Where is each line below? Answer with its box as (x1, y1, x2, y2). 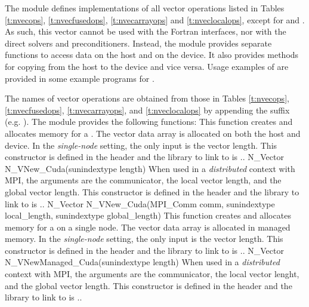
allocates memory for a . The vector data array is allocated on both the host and (5, 127, 301, 139)
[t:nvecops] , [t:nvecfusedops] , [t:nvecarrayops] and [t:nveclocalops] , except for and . (5, 13, 305, 26)
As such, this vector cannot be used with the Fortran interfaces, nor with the (5, 25, 286, 38)
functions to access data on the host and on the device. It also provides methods (5, 48, 299, 61)
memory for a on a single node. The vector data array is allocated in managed (5, 220, 291, 233)
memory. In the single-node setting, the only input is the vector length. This (5, 232, 283, 245)
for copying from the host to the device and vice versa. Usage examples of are (5, 60, 289, 72)
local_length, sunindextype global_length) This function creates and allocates (5, 209, 291, 222)
